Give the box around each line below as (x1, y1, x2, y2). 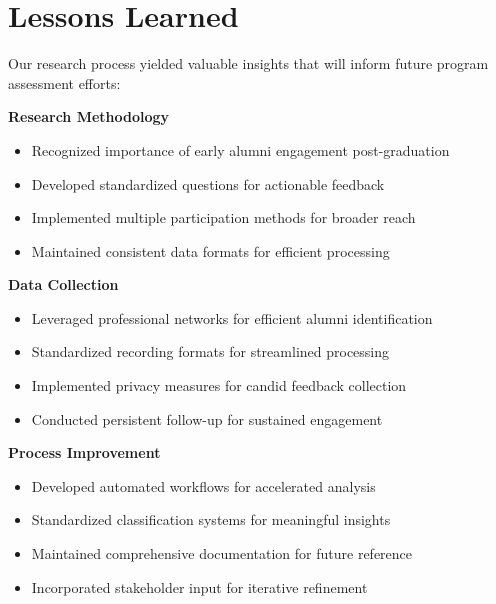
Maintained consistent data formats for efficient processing (31, 240, 390, 261)
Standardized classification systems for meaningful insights (31, 509, 391, 530)
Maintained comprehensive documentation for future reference (31, 543, 413, 564)
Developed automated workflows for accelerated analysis (31, 475, 376, 496)
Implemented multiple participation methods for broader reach (31, 207, 416, 228)
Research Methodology (8, 106, 170, 127)
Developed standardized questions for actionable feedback (31, 173, 385, 194)
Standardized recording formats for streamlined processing (31, 341, 390, 362)
